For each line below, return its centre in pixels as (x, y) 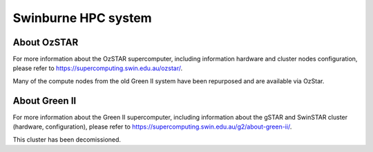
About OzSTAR (46, 42)
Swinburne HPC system (82, 18)
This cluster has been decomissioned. (67, 139)
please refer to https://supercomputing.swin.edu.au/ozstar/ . (98, 68)
